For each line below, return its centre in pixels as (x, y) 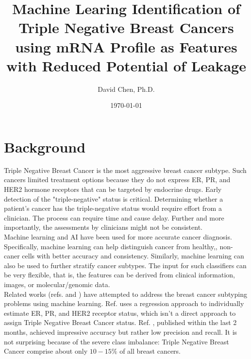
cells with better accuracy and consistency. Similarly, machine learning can (133, 256)
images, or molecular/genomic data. (57, 284)
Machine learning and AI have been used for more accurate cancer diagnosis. (118, 236)
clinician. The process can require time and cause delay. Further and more (114, 217)
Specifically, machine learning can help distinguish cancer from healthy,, (111, 246)
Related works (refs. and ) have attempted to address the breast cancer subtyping (125, 294)
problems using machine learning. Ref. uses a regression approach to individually (124, 303)
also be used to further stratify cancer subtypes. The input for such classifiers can (125, 265)
